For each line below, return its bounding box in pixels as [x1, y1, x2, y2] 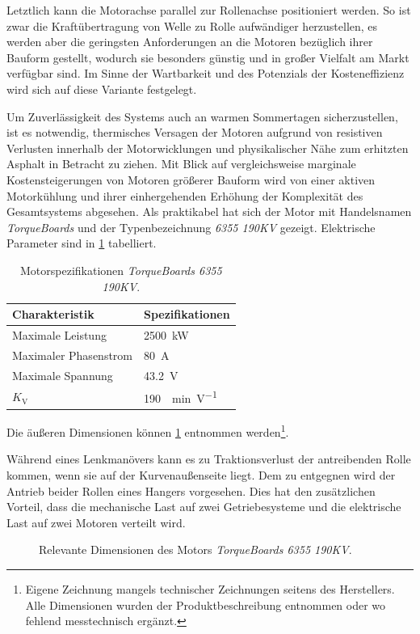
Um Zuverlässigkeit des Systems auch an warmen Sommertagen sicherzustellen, [6, 108, 398, 125]
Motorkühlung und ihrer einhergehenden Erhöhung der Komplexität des [6, 187, 363, 204]
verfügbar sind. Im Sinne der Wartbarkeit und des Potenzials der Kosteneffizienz [6, 65, 405, 82]
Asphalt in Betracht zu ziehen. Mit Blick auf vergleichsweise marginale [6, 155, 356, 172]
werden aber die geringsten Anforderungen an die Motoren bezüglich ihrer [6, 33, 373, 50]
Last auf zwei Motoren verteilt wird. [6, 514, 186, 530]
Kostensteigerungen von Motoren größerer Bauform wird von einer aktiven [6, 171, 376, 188]
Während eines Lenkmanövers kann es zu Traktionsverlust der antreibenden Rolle [6, 450, 411, 467]
